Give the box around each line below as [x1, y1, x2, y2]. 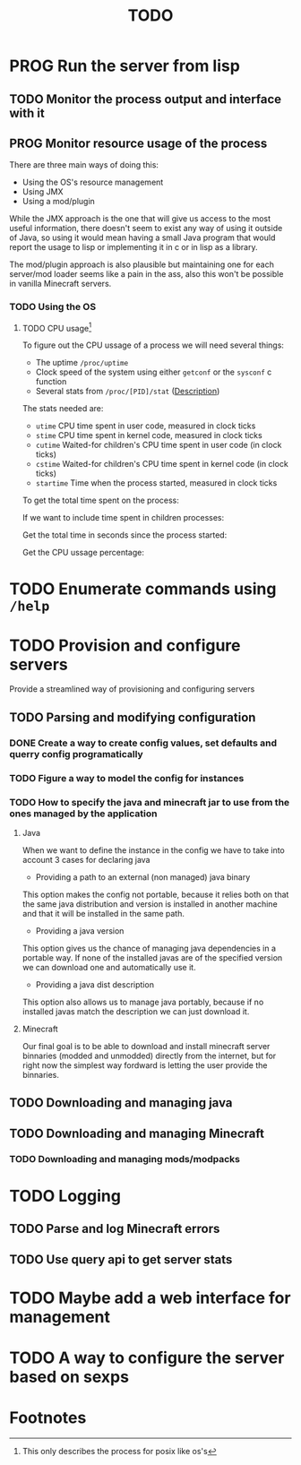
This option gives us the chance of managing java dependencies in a [21, 943, 276, 953]
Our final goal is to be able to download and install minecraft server [21, 1041, 271, 1051]
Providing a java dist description [35, 979, 155, 990]
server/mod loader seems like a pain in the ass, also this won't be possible [9, 269, 284, 280]
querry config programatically [9, 747, 143, 760]
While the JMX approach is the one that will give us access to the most [9, 213, 271, 224]
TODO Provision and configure [9, 635, 241, 655]
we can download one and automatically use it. [21, 962, 196, 972]
